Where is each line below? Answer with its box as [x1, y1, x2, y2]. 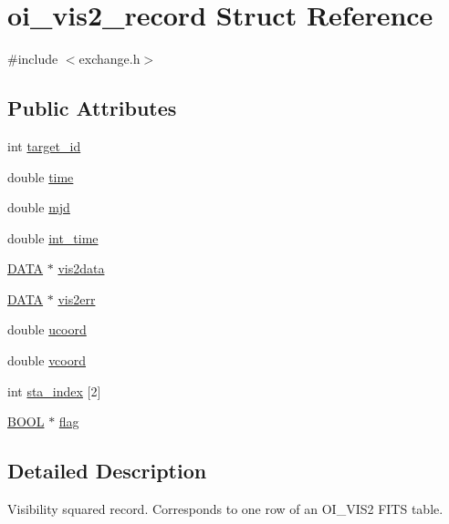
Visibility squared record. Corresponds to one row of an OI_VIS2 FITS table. [7, 499, 444, 519]
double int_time [7, 228, 99, 247]
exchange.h [78, 49, 141, 68]
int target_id [7, 136, 81, 155]
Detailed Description [7, 457, 207, 485]
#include [7, 49, 58, 68]
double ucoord [7, 320, 87, 339]
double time [7, 167, 74, 186]
